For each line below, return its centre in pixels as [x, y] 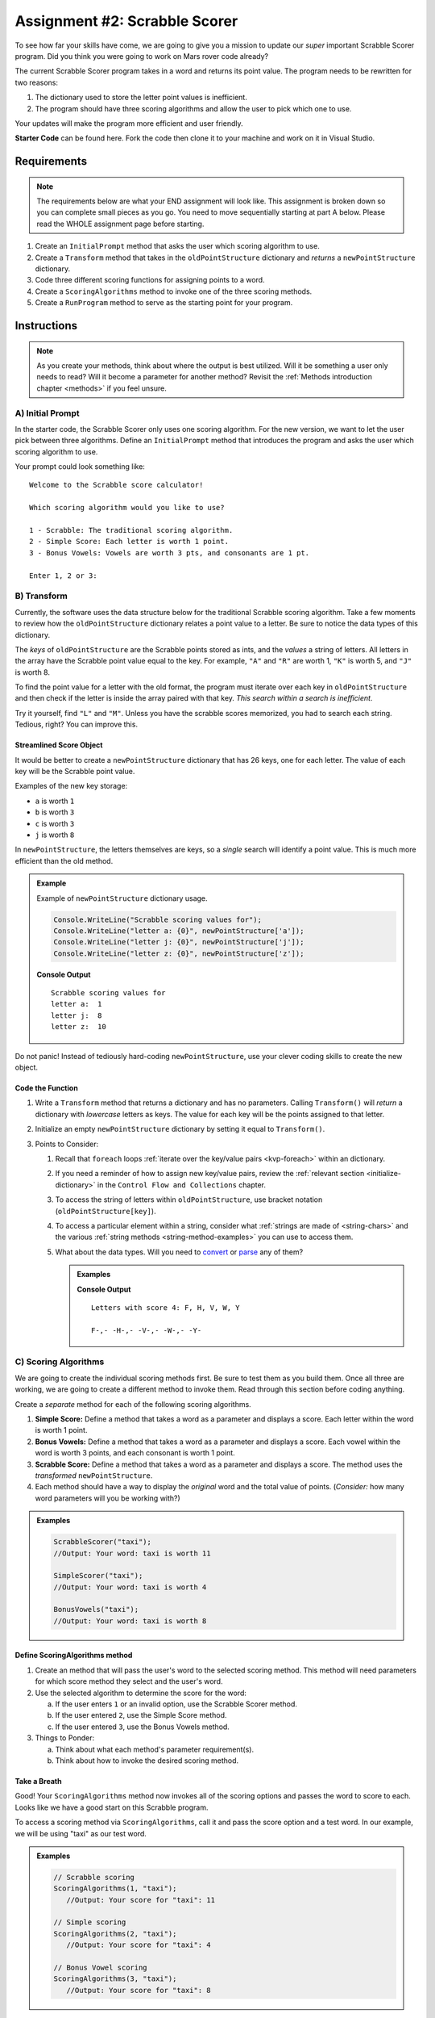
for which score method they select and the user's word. [129, 1681]
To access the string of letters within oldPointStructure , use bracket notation [189, 1199]
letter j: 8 [77, 1015]
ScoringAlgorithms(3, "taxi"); [115, 1979]
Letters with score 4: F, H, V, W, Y [166, 1307]
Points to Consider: [67, 1144]
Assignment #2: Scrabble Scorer [126, 21]
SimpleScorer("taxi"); [98, 1576]
